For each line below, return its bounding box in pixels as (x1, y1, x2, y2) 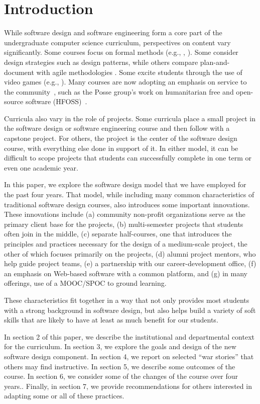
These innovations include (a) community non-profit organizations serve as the (4, 209, 245, 219)
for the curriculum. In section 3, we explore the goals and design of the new (4, 341, 236, 352)
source (4, 96, 24, 107)
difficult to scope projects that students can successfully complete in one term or (4, 152, 251, 163)
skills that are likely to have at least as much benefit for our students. (4, 314, 218, 325)
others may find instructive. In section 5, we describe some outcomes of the (4, 361, 235, 371)
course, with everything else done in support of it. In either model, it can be (4, 142, 238, 153)
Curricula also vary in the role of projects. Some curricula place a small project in (4, 113, 256, 123)
